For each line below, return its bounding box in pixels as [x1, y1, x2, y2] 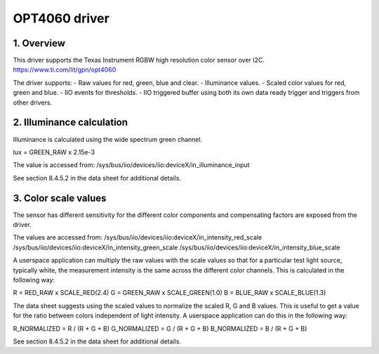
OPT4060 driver [13, 11, 110, 26]
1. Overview [13, 37, 66, 49]
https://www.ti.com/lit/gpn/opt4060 [13, 65, 117, 74]
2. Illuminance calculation [13, 117, 128, 129]
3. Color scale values [13, 192, 107, 204]
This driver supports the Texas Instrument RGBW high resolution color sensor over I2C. [13, 56, 265, 65]
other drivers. [13, 98, 53, 107]
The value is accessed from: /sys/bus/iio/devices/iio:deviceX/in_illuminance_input [13, 161, 250, 169]
